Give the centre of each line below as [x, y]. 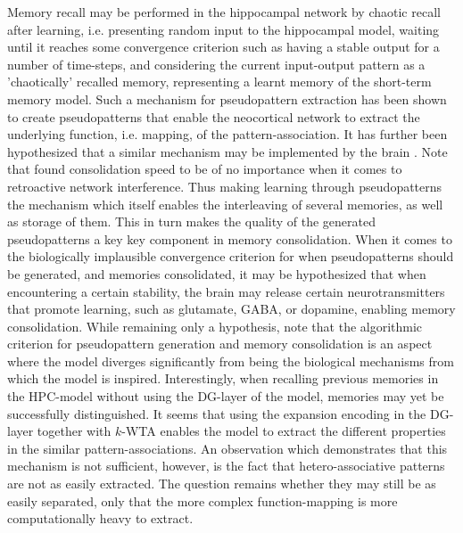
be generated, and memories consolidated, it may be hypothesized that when [217, 273]
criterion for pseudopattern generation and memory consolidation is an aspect [220, 344]
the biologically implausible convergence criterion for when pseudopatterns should [231, 256]
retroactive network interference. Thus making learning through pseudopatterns [225, 186]
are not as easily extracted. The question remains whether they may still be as [222, 484]
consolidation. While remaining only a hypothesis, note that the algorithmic [215, 326]
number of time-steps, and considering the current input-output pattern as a [216, 64]
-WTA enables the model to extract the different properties [284, 431]
